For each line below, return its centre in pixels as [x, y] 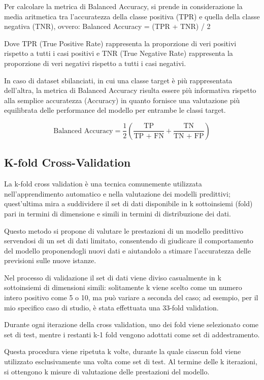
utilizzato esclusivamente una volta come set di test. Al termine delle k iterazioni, [131, 361]
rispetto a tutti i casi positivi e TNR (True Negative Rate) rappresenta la [119, 53]
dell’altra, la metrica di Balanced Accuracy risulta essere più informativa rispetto [130, 90]
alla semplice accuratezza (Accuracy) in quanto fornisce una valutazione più [122, 100]
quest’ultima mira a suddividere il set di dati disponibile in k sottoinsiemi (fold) [128, 203]
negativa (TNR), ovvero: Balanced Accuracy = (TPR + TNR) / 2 [107, 26]
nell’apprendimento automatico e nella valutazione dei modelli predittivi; [117, 193]
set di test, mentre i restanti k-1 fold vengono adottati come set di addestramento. [132, 334]
